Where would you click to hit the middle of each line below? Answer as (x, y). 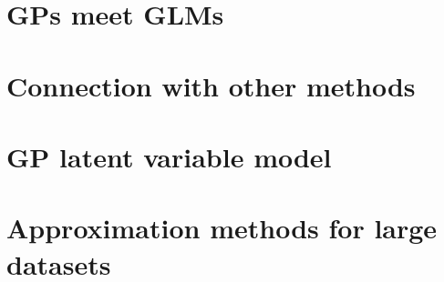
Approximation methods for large (222, 228)
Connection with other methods (211, 85)
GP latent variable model (169, 156)
